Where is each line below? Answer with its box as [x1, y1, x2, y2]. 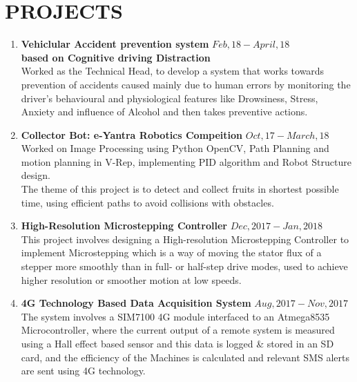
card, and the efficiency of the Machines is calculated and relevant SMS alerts [21, 350, 349, 364]
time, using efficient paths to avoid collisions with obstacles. [21, 195, 274, 209]
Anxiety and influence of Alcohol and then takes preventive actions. [21, 104, 308, 119]
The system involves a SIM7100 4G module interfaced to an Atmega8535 [21, 309, 330, 323]
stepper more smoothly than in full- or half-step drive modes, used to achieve [21, 259, 348, 274]
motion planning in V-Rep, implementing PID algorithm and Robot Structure [21, 154, 351, 169]
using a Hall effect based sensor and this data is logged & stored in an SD [21, 336, 334, 350]
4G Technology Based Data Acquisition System [21, 296, 251, 310]
